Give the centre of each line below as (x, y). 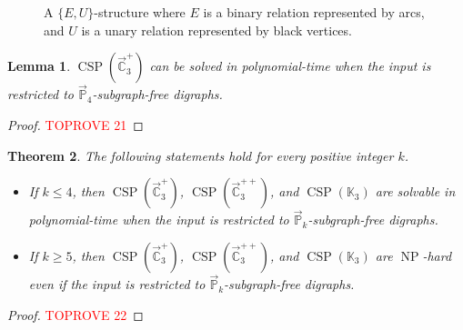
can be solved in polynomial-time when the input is (290, 66)
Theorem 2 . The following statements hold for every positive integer (201, 155)
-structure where (140, 12)
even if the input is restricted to (117, 284)
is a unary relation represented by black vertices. (216, 30)
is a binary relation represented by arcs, (314, 12)
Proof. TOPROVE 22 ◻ (75, 314)
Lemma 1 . (39, 66)
